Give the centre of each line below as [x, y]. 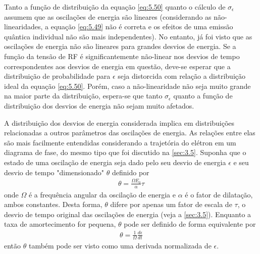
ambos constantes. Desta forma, [53, 204]
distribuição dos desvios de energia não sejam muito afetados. [99, 105]
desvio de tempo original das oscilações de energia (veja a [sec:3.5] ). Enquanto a [128, 214]
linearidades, [23, 27]
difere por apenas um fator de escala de [171, 204]
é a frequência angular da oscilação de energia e [102, 194]
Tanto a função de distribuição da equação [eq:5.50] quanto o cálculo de [115, 7]
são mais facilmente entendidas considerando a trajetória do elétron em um [120, 142]
